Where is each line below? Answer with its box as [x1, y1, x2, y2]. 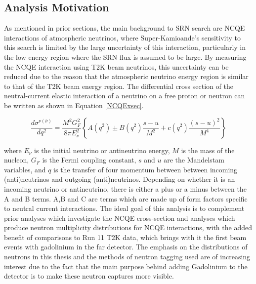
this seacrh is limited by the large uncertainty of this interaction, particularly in [4, 42, 246, 52]
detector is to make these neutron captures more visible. [4, 271, 174, 281]
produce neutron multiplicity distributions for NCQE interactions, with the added [4, 222, 252, 233]
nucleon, [4, 155, 29, 165]
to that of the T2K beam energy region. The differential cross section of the [4, 81, 233, 91]
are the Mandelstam [164, 155, 224, 165]
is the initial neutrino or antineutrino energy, [34, 145, 170, 155]
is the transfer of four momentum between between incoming [53, 164, 238, 174]
